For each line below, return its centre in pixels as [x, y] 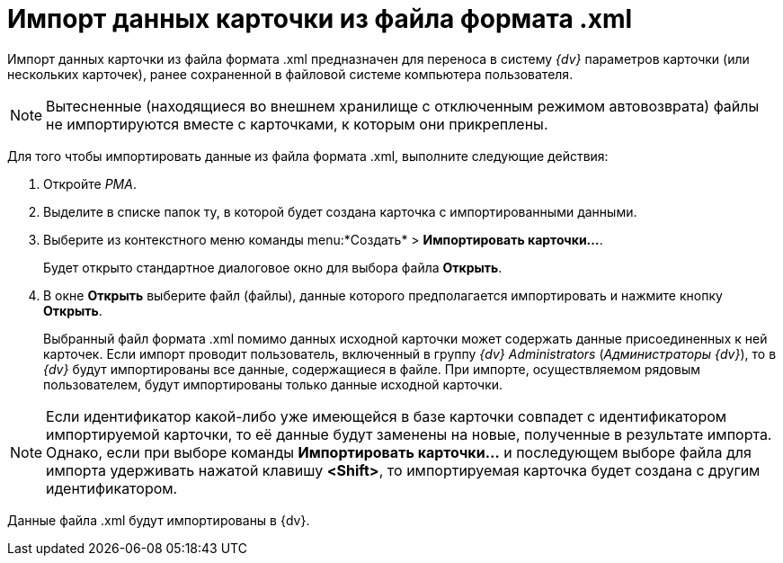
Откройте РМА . [90, 183]
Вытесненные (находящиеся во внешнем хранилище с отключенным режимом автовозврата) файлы [403, 106]
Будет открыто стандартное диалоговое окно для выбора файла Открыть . [273, 267]
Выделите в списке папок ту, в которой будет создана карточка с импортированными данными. [340, 211]
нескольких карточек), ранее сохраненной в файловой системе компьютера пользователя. [290, 74]
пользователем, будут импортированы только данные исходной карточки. [273, 384]
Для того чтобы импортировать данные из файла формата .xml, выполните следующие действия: [308, 156]
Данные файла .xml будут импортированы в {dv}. [159, 520]
